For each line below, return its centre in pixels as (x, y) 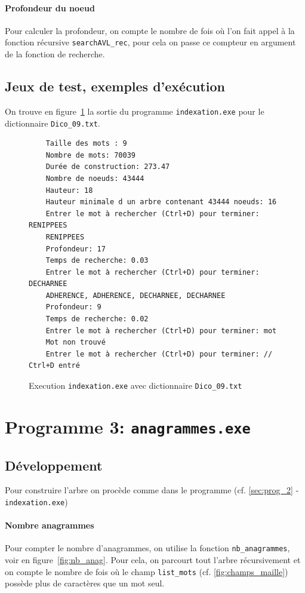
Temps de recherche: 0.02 (97, 319)
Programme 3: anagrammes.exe (128, 426)
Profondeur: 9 (73, 307)
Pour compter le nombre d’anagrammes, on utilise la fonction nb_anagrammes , (147, 548)
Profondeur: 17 (76, 249)
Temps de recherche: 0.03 (97, 261)
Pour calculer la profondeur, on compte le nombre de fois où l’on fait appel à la (150, 30)
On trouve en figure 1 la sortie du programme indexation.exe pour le (135, 111)
